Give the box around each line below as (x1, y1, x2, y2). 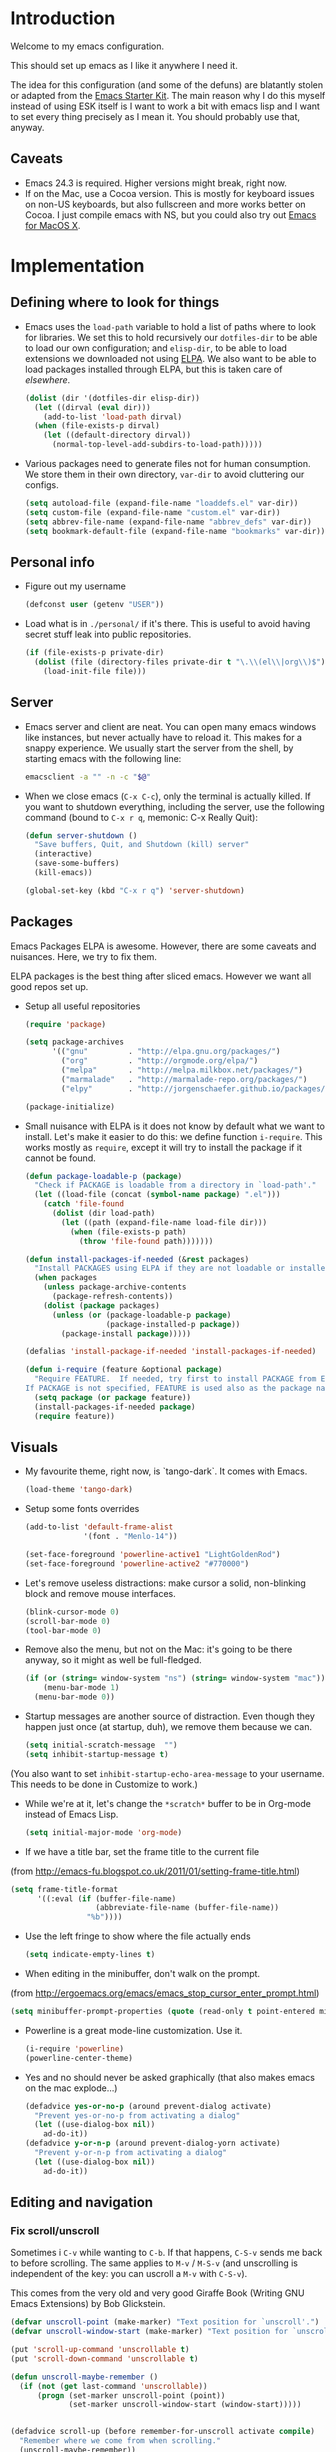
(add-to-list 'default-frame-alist (24, 1522, 174, 1532)
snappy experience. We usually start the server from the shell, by (24, 742, 294, 754)
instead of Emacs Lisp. (24, 1808, 119, 1820)
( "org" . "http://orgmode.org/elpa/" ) (61, 1056, 259, 1066)
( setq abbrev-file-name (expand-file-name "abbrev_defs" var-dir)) (24, 517, 312, 527)
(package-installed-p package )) (105, 1319, 241, 1329)
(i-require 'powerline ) (24, 2043, 125, 2054)
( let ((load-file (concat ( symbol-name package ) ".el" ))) (34, 1190, 281, 1200)
